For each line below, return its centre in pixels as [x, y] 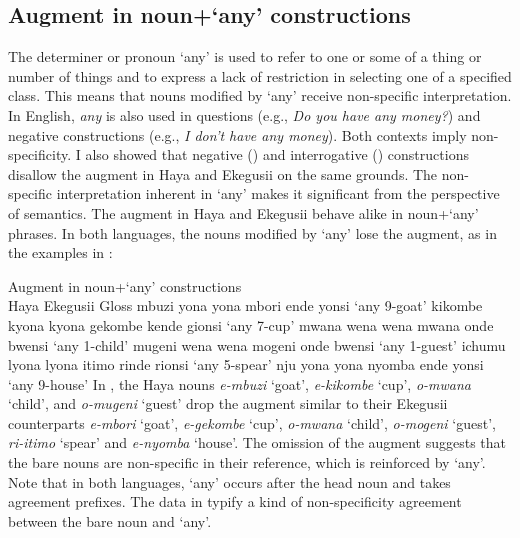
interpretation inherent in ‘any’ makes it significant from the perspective [278, 193]
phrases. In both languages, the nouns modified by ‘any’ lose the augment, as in [252, 232]
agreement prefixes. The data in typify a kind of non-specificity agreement [235, 501]
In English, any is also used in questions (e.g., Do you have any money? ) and [244, 114]
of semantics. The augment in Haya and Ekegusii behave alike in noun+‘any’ [243, 212]
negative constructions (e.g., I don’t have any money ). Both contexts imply [237, 134]
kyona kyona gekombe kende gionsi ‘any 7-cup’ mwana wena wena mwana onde [251, 324]
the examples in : [60, 252]
